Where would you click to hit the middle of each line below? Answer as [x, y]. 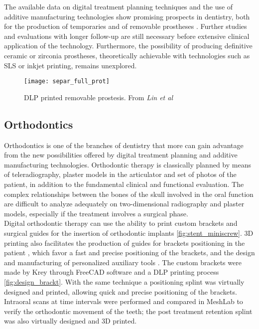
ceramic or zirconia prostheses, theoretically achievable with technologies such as [127, 55]
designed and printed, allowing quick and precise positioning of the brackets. [121, 291]
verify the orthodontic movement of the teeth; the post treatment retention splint [128, 311]
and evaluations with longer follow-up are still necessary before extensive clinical [127, 36]
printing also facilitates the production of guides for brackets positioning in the [125, 243]
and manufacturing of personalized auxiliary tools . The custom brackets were [123, 262]
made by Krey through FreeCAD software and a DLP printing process [112, 272]
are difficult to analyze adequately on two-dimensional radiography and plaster [124, 204]
